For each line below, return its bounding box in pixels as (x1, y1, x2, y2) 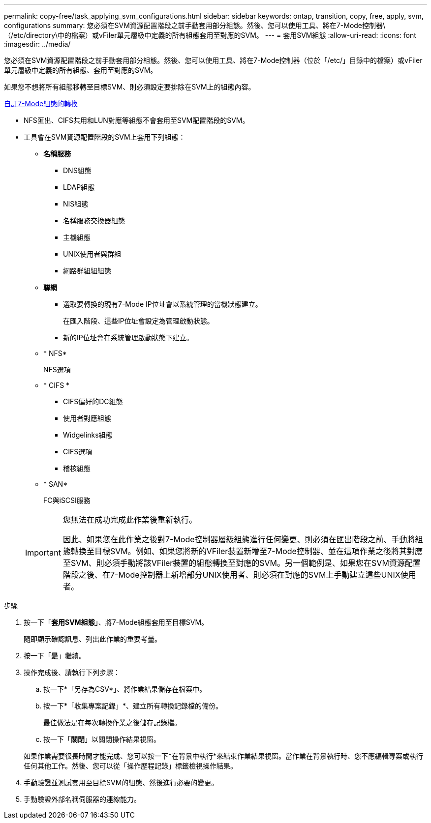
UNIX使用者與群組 (63, 250, 122, 258)
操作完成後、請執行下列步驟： (24, 668, 120, 676)
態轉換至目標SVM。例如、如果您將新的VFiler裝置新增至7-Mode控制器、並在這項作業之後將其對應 (62, 546, 423, 556)
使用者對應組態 (63, 414, 111, 422)
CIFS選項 (63, 447, 92, 456)
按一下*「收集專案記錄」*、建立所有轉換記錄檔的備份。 (43, 702, 223, 710)
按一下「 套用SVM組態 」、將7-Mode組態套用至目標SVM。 (24, 618, 209, 626)
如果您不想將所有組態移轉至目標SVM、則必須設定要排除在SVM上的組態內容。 (4, 83, 255, 91)
